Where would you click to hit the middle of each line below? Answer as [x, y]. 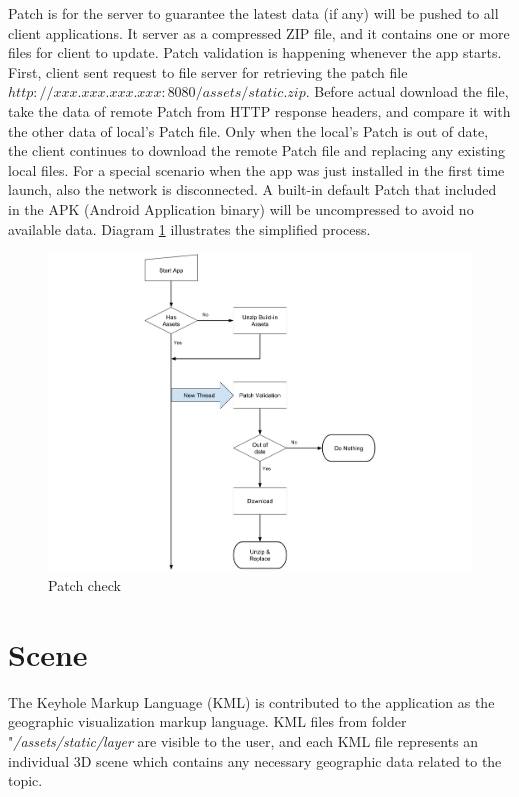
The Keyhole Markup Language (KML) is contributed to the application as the [251, 701]
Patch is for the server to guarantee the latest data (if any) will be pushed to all [253, 13]
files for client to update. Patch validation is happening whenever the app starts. [255, 52]
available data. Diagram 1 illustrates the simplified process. [189, 228]
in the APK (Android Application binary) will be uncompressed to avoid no [241, 208]
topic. [25, 780]
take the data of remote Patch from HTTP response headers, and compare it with [259, 110]
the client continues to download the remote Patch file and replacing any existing [257, 150]
